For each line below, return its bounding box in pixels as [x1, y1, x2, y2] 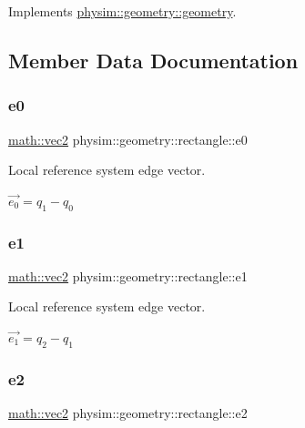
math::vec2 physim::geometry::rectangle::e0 [8, 129, 248, 148]
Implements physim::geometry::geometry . [8, 2, 237, 20]
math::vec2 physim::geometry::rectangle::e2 [8, 403, 248, 422]
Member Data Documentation [8, 46, 299, 74]
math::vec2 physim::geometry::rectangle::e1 [8, 266, 248, 285]
